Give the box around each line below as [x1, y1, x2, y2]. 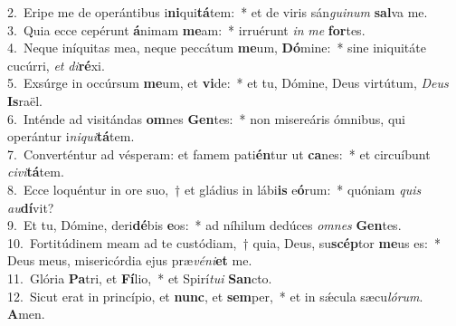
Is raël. [7, 91, 43, 110]
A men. [7, 304, 45, 323]
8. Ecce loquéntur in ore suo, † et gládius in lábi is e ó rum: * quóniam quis [7, 179, 422, 198]
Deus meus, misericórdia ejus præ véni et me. [7, 251, 252, 270]
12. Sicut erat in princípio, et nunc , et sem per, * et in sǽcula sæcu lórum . [7, 286, 423, 305]
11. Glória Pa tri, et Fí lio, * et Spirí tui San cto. [7, 268, 272, 287]
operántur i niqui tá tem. [7, 127, 135, 146]
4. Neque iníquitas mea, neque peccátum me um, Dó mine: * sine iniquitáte [7, 38, 426, 57]
